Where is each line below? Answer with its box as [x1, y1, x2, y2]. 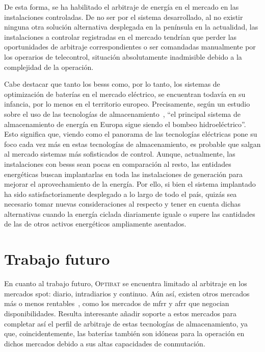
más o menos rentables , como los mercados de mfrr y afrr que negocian [4, 298, 229, 309]
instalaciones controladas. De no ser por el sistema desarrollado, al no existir [4, 11, 243, 22]
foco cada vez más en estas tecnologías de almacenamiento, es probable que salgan [4, 138, 261, 149]
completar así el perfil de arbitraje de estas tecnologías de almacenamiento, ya [4, 318, 248, 329]
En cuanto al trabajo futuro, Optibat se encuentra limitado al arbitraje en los [4, 278, 247, 289]
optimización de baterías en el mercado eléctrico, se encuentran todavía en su [4, 88, 246, 99]
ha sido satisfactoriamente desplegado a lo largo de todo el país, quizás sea [4, 188, 237, 199]
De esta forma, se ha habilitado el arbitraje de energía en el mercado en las [4, 2, 239, 12]
